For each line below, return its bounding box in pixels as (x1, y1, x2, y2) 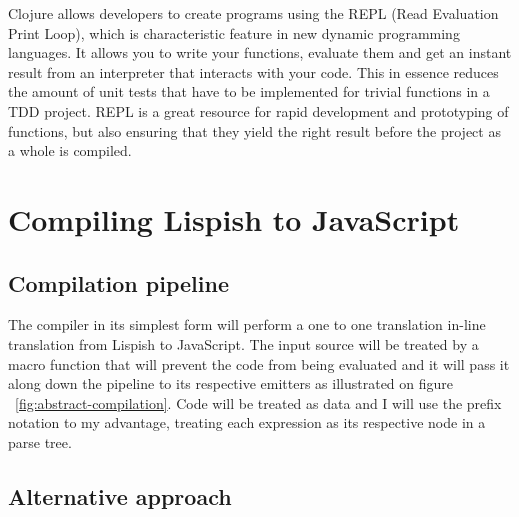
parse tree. (8, 431, 72, 452)
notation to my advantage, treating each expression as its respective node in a (8, 412, 486, 433)
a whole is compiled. (8, 140, 132, 161)
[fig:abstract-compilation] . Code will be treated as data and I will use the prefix (15, 392, 502, 413)
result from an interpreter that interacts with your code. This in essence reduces (8, 61, 499, 82)
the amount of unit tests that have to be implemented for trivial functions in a (8, 81, 490, 102)
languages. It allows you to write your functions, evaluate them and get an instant (8, 42, 512, 63)
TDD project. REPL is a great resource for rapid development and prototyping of (8, 100, 509, 121)
